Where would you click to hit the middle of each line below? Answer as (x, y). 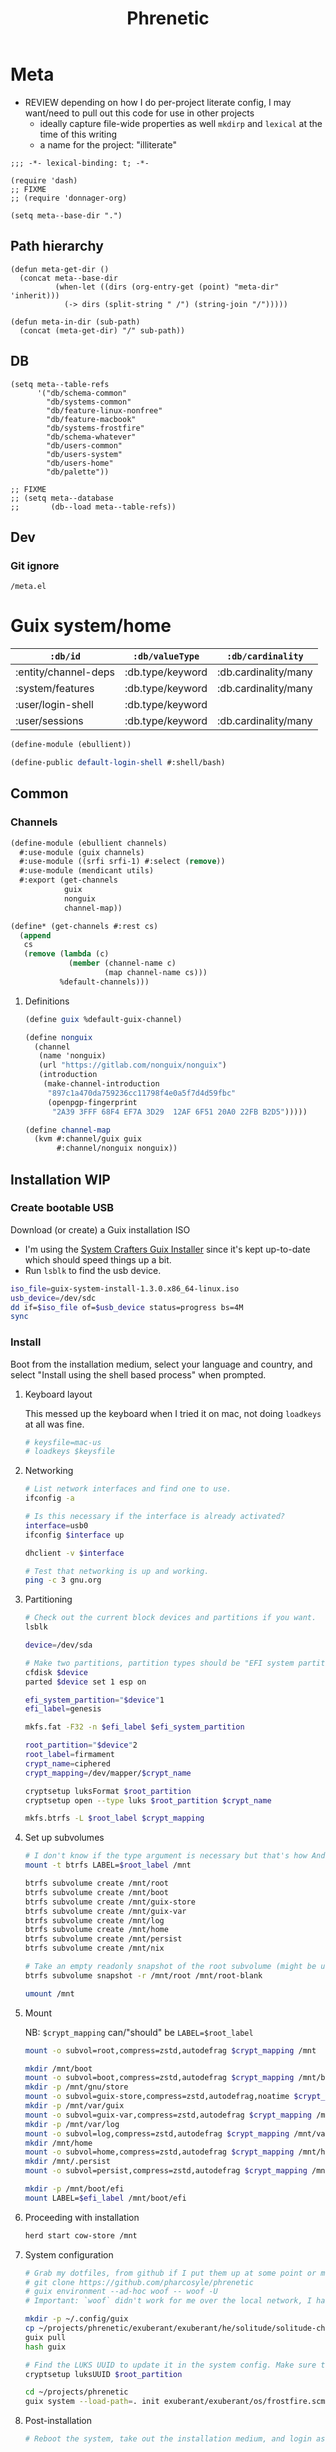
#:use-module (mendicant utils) (87, 871)
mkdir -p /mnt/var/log (72, 2124)
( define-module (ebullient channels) (89, 843)
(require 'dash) (44, 180)
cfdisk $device (56, 1672)
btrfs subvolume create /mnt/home (96, 1930)
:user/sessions (49, 721)
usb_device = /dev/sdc (53, 1298)
